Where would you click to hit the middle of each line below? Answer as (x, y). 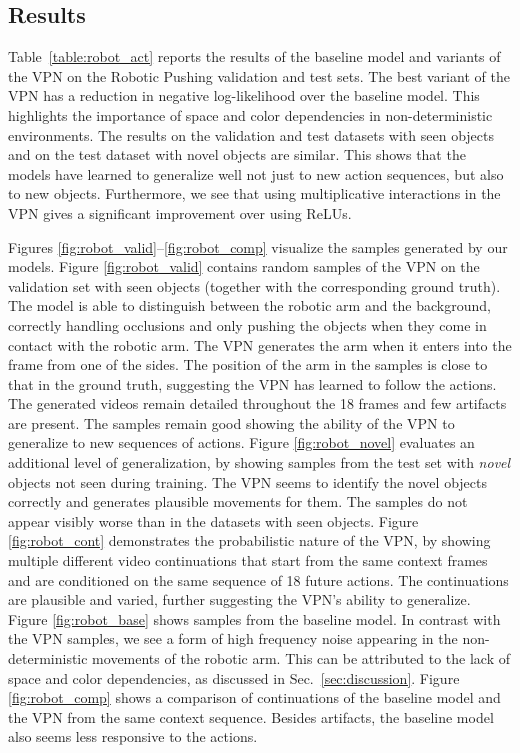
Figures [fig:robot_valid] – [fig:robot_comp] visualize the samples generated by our (258, 246)
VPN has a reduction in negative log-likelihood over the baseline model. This (244, 95)
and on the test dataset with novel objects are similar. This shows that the (237, 154)
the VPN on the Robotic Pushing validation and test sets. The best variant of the (259, 75)
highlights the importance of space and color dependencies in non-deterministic (250, 114)
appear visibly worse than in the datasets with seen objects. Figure (213, 520)
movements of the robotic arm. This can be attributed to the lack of (301, 658)
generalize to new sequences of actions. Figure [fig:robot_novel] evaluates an (241, 442)
